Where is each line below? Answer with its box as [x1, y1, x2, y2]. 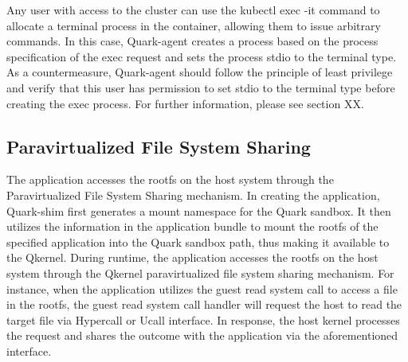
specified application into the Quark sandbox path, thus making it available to [6, 233, 390, 250]
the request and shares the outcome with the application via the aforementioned [6, 327, 398, 344]
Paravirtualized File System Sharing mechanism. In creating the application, [6, 186, 380, 203]
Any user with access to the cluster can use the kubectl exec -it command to [6, 2, 380, 18]
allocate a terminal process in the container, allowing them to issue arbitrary [6, 17, 381, 33]
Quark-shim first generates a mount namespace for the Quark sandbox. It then [6, 202, 391, 219]
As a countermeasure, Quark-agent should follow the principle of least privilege [6, 64, 393, 80]
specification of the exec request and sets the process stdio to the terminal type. [6, 48, 397, 64]
